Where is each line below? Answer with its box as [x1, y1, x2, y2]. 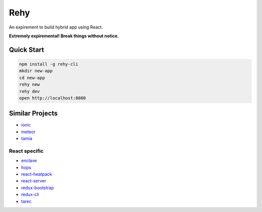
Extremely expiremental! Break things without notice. [9, 33, 119, 39]
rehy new [19, 82, 40, 87]
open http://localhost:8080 [19, 95, 86, 101]
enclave [21, 158, 37, 164]
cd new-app [19, 75, 45, 80]
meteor [21, 129, 36, 135]
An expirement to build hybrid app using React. [9, 24, 103, 30]
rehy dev [19, 89, 40, 94]
